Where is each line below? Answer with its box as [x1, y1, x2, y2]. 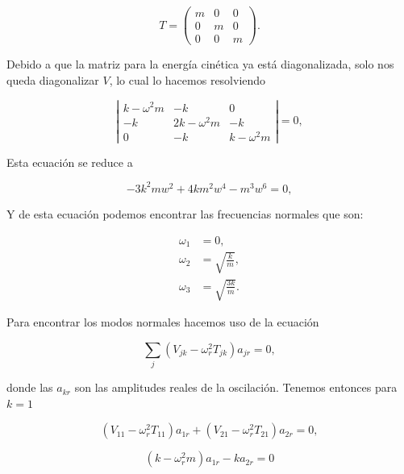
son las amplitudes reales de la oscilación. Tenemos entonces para [74, 379, 398, 396]
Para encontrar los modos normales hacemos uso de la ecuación [6, 314, 319, 331]
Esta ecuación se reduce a [6, 153, 133, 170]
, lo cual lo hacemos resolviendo [109, 71, 266, 88]
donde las [6, 379, 53, 396]
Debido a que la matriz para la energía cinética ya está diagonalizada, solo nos [6, 56, 394, 73]
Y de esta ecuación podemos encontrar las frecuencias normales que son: [6, 205, 364, 222]
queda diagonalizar [6, 71, 99, 88]
